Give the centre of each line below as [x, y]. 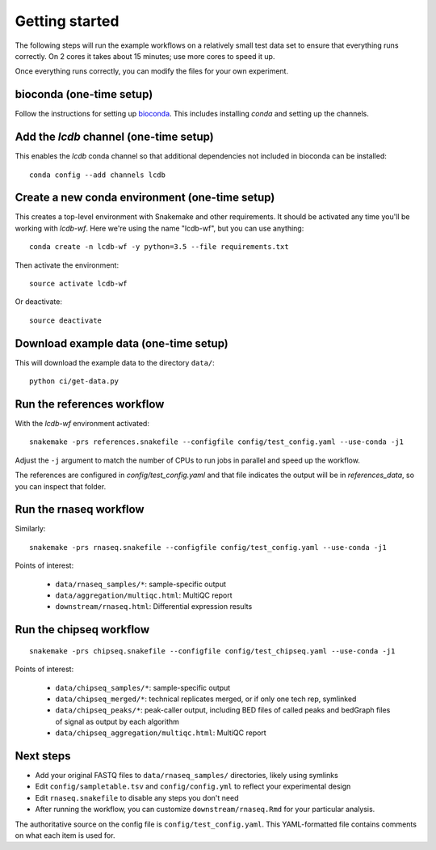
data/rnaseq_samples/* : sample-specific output [140, 584]
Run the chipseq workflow [82, 630]
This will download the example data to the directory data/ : [115, 362]
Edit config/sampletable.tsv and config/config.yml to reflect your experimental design [193, 787]
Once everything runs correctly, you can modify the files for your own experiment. [152, 71]
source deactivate [66, 320]
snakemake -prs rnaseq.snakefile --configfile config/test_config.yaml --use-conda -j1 [208, 547]
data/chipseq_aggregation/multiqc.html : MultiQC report [161, 733]
